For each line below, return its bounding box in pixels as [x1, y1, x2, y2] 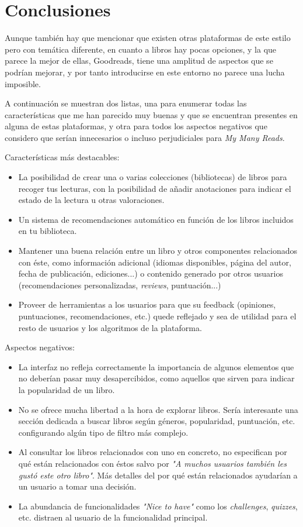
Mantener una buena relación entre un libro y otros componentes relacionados [18, 244, 298, 257]
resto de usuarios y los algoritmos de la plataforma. [18, 321, 202, 333]
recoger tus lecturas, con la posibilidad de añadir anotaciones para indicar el [18, 182, 291, 194]
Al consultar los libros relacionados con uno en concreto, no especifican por [18, 446, 287, 458]
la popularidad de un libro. [18, 383, 115, 395]
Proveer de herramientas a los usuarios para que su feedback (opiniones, [18, 298, 276, 311]
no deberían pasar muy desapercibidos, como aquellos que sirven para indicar [18, 372, 295, 384]
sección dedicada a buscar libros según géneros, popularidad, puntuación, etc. [18, 415, 295, 427]
